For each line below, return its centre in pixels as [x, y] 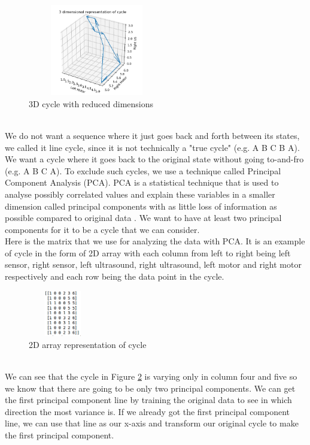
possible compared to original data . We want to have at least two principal [143, 218]
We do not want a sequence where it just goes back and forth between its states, [152, 135]
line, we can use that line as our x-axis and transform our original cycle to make [152, 423]
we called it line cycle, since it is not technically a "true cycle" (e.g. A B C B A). [152, 147]
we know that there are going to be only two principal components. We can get [150, 388]
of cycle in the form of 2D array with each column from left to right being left [148, 252]
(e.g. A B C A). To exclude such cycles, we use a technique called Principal [143, 170]
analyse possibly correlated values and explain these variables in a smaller [140, 194]
